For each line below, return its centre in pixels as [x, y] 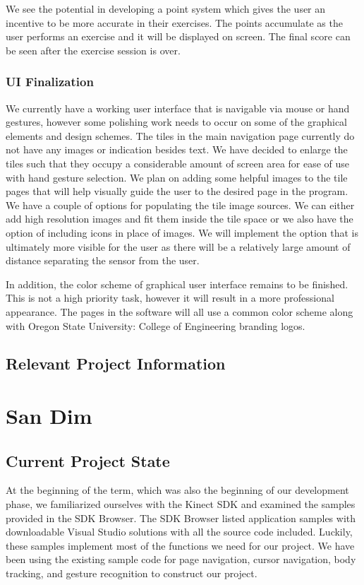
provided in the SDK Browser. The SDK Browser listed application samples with [181, 518]
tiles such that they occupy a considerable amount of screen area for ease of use [178, 163]
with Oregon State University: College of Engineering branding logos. [156, 325]
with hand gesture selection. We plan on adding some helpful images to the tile [177, 177]
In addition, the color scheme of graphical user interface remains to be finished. [177, 284]
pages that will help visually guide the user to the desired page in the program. [177, 191]
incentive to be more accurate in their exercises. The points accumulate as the [174, 22]
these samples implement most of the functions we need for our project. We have [180, 545]
